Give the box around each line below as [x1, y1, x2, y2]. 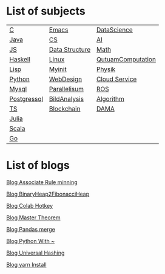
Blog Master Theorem [6, 214, 61, 221]
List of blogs [6, 159, 70, 173]
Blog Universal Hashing [6, 249, 65, 256]
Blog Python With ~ [6, 237, 55, 244]
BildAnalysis [49, 94, 84, 103]
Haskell [9, 55, 30, 63]
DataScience [96, 26, 133, 34]
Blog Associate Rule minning [6, 178, 78, 186]
